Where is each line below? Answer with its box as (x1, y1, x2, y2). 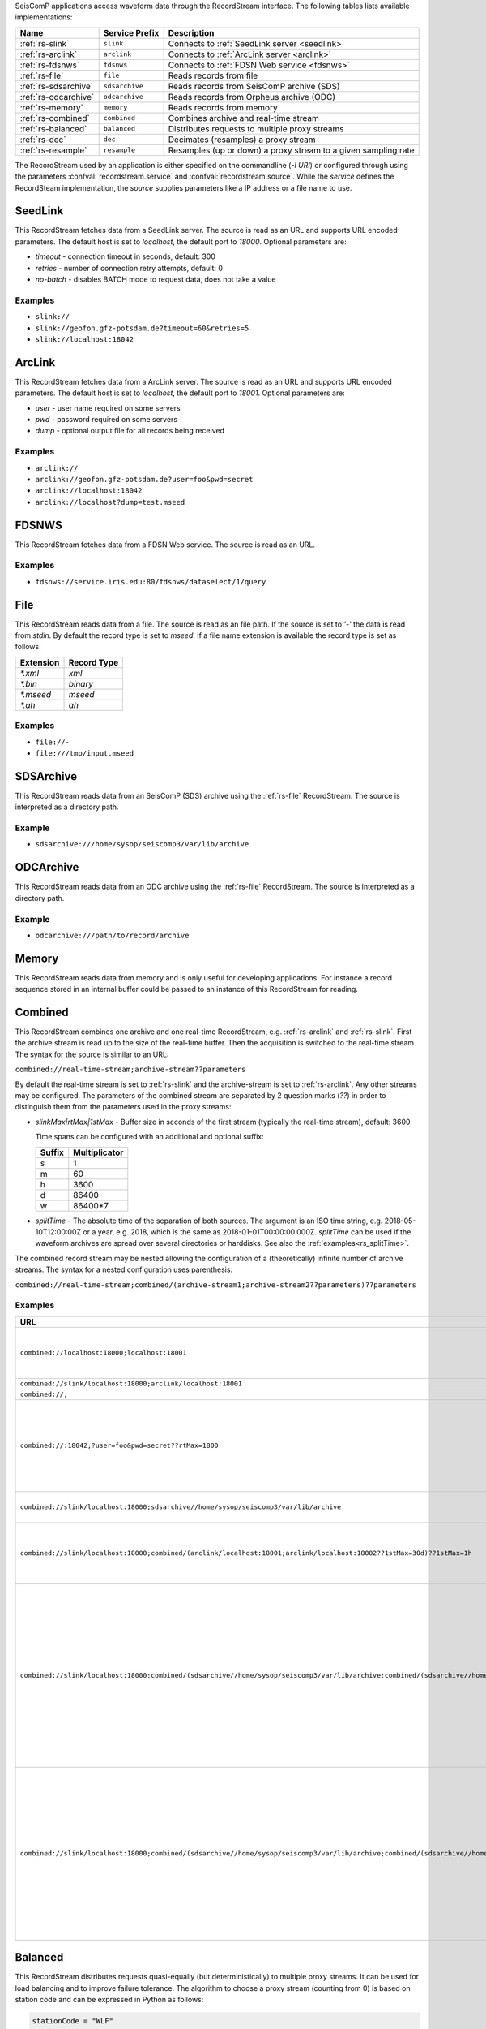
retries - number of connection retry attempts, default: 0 (35, 263, 223, 273)
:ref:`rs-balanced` (19, 123, 87, 134)
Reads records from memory (168, 101, 279, 113)
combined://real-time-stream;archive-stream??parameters (15, 1065, 246, 1075)
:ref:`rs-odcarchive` (19, 91, 95, 102)
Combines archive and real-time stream (168, 112, 320, 123)
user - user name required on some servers (35, 403, 181, 413)
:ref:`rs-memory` (19, 101, 84, 113)
